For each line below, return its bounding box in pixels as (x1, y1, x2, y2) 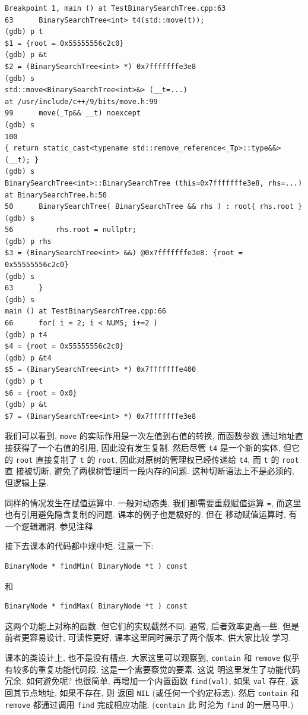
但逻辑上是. (5, 476, 49, 488)
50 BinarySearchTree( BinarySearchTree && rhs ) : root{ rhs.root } (5, 202, 303, 211)
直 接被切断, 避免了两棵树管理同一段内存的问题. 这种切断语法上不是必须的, (5, 465, 294, 477)
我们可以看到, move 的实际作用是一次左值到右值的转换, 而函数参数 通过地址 (5, 429, 296, 442)
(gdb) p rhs (5, 237, 52, 246)
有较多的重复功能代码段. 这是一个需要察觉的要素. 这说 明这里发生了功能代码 (5, 663, 300, 675)
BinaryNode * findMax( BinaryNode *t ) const (5, 602, 188, 611)
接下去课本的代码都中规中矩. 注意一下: (5, 540, 154, 552)
